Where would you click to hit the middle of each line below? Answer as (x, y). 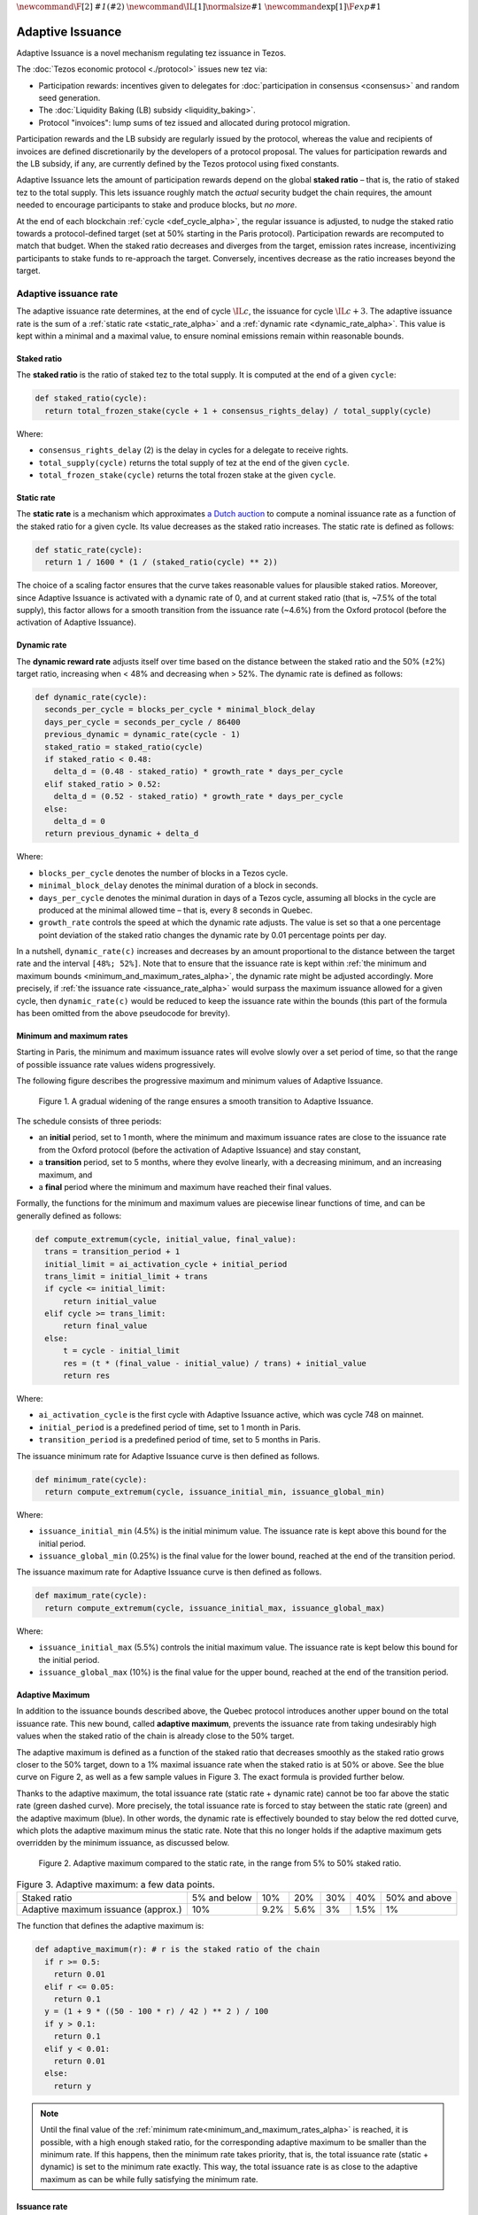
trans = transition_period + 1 (112, 1252)
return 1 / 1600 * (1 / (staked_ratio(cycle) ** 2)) (161, 562)
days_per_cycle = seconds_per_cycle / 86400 (143, 722)
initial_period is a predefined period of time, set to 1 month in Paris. (170, 1427)
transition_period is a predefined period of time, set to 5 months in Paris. (179, 1440)
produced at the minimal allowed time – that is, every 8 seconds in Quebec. (176, 910)
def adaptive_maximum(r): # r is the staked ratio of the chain (177, 1950)
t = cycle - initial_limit (122, 1351)
